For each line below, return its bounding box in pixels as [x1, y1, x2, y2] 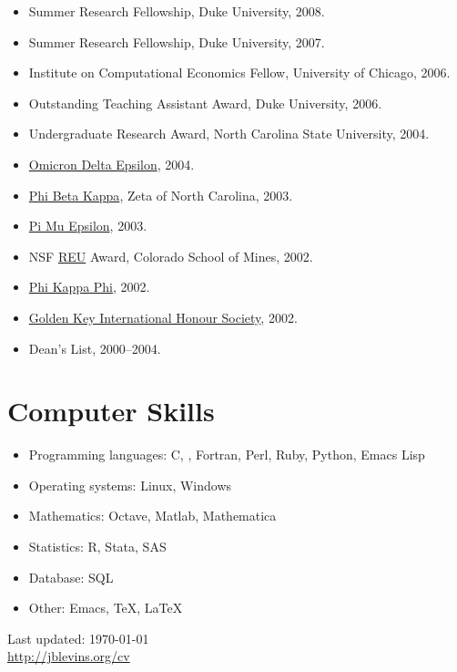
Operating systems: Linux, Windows [28, 475, 232, 494]
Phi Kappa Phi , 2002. [28, 277, 150, 296]
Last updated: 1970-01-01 [7, 628, 149, 647]
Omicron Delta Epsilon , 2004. [28, 154, 195, 173]
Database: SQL [28, 567, 114, 586]
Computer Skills [7, 392, 215, 429]
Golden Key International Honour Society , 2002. [28, 307, 298, 326]
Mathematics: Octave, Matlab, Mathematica [28, 506, 277, 525]
